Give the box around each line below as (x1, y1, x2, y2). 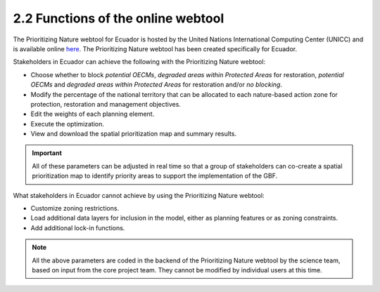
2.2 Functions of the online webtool (13, 11, 224, 26)
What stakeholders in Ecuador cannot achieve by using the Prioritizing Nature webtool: (13, 191, 265, 199)
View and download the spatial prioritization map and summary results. (30, 130, 237, 138)
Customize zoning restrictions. (30, 204, 120, 213)
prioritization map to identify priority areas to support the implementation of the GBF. (32, 172, 278, 180)
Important (32, 149, 63, 157)
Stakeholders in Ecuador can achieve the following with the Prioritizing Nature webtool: (13, 58, 266, 66)
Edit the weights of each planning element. (30, 109, 155, 119)
